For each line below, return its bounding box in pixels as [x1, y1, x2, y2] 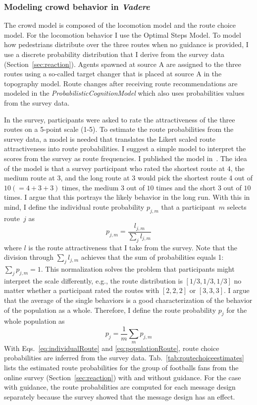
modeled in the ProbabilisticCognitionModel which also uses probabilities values [4, 88, 245, 98]
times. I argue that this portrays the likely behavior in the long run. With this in [4, 192, 250, 202]
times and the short [156, 182, 216, 192]
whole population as [4, 316, 65, 326]
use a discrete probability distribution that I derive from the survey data [4, 49, 225, 59]
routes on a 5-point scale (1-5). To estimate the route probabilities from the [4, 124, 234, 134]
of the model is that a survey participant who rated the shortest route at [4, 163, 225, 173]
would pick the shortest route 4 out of [137, 173, 253, 183]
